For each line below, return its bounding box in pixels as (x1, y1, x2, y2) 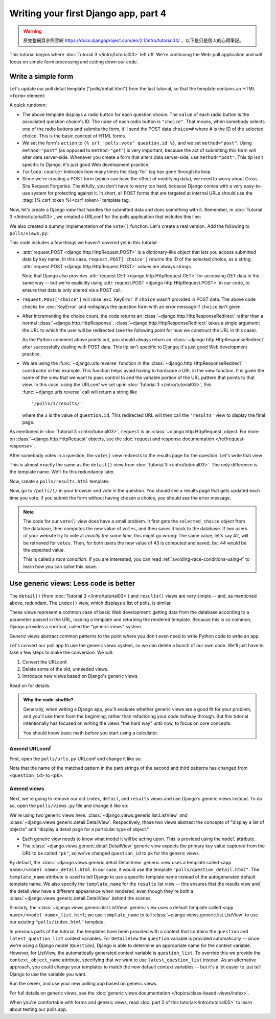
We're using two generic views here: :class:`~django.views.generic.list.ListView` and (9, 812, 188, 818)
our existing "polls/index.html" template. (9, 919, 105, 925)
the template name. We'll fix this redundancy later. (9, 469, 115, 475)
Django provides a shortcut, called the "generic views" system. (9, 624, 143, 630)
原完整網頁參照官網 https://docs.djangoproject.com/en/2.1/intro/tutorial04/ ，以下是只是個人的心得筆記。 (23, 37, 244, 43)
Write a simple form (9, 72, 74, 81)
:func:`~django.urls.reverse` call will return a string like (22, 389, 137, 395)
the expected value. (23, 547, 65, 553)
